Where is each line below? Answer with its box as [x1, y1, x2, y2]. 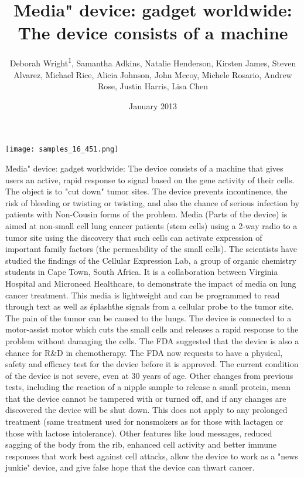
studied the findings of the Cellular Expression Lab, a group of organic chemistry [5, 254, 296, 266]
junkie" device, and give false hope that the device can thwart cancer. [5, 461, 255, 473]
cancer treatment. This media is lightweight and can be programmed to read [5, 288, 280, 301]
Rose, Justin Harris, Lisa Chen [97, 80, 209, 92]
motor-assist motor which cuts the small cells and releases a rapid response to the [5, 323, 299, 335]
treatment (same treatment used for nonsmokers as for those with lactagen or [5, 415, 283, 428]
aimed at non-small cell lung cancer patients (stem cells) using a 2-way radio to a [5, 219, 298, 231]
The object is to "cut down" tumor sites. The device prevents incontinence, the [5, 185, 288, 197]
